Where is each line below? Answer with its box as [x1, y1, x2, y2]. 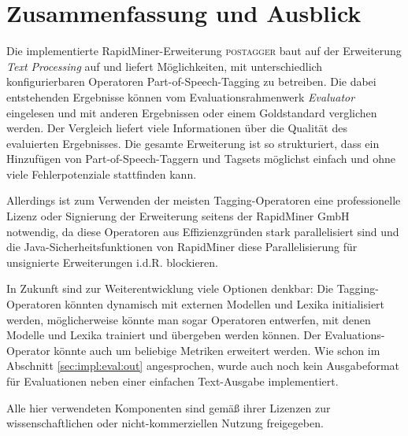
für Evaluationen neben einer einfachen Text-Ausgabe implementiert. [6, 373, 339, 389]
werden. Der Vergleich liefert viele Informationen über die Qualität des [6, 120, 347, 136]
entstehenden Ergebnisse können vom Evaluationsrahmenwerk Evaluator [6, 88, 355, 105]
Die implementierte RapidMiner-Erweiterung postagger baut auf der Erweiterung [6, 42, 402, 59]
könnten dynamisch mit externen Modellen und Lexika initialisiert [65, 296, 385, 312]
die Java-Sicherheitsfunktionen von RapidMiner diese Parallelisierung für [6, 238, 358, 255]
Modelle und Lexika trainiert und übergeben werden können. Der [6, 327, 321, 343]
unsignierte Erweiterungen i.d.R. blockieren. [6, 253, 218, 270]
